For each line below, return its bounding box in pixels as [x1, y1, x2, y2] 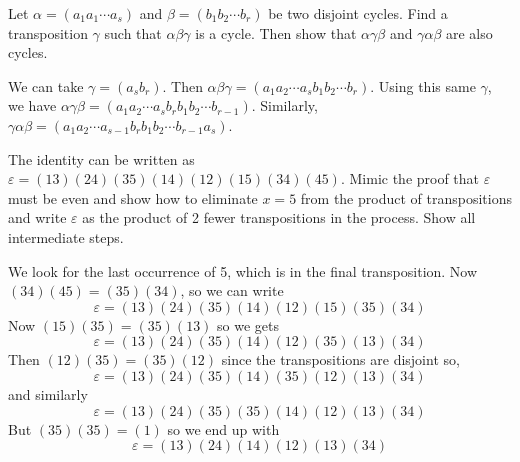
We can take [8, 75, 84, 96]
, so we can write [180, 280, 284, 301]
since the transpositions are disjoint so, [221, 349, 460, 370]
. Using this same [370, 75, 476, 96]
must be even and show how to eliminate [8, 187, 258, 208]
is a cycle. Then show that [195, 22, 357, 43]
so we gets [217, 314, 280, 335]
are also [445, 22, 493, 43]
